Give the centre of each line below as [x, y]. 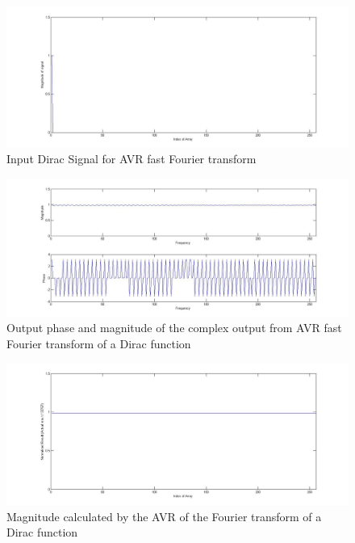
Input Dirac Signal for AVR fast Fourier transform [132, 159]
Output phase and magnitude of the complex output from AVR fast [174, 328]
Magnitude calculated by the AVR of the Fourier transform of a [164, 516]
